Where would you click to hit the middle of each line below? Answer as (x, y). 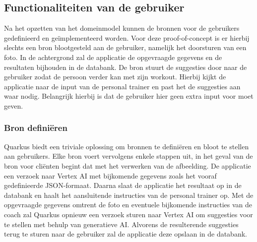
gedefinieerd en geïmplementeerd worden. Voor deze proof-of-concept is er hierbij (127, 37)
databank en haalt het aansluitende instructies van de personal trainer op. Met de (129, 195)
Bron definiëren (36, 128)
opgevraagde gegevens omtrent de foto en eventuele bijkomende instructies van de (128, 205)
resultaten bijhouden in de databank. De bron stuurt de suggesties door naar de (126, 67)
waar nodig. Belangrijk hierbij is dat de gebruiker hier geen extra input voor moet (129, 96)
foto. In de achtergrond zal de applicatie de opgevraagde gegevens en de (113, 57)
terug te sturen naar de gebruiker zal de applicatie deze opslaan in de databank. (126, 234)
